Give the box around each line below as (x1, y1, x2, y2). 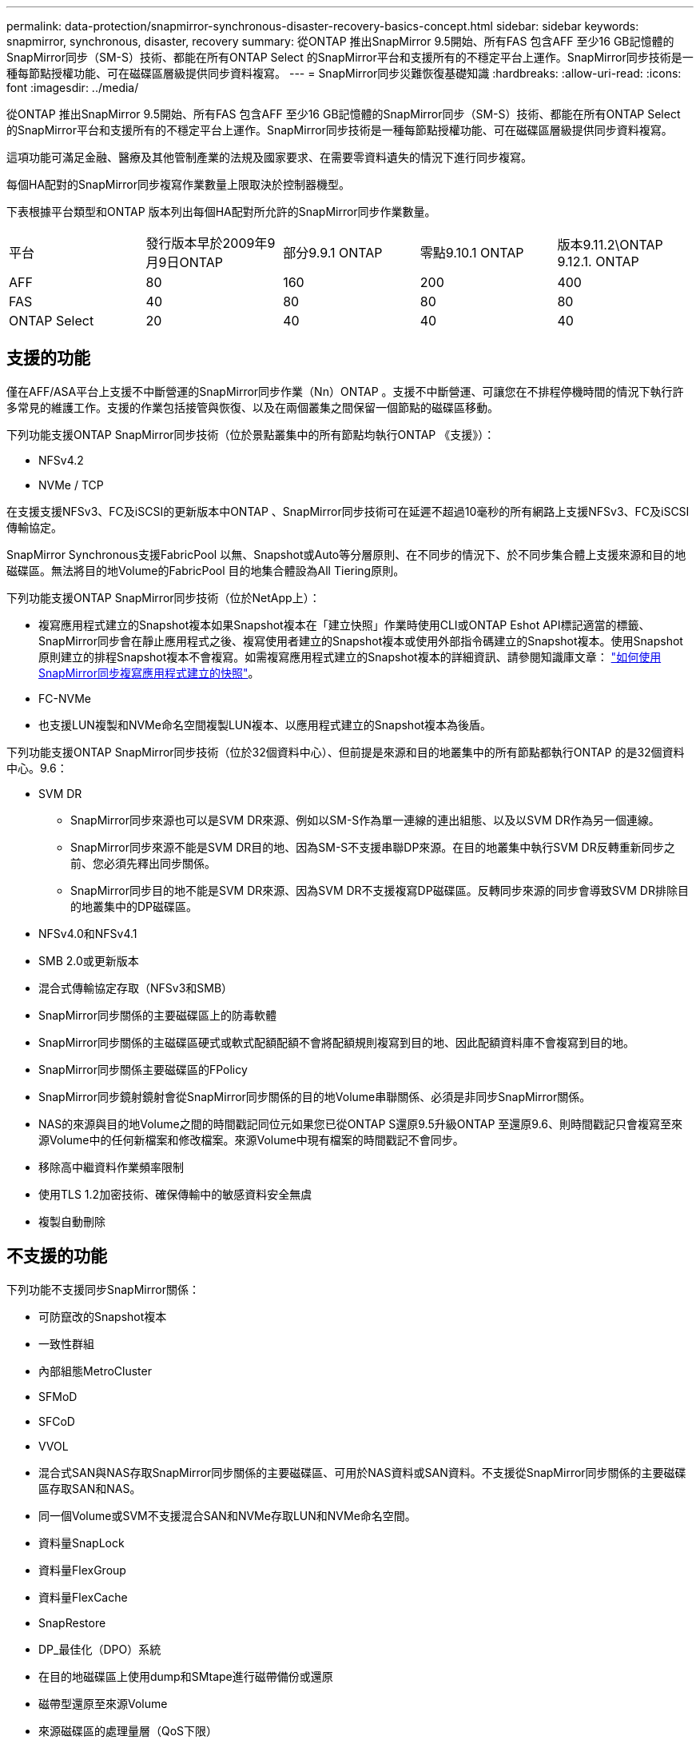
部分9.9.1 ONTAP (283, 245, 383, 261)
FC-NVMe (38, 691, 91, 705)
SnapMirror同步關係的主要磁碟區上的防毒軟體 (38, 1008, 276, 1022)
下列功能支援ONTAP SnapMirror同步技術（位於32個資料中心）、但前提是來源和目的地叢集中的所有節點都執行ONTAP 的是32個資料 (6, 744, 685, 759)
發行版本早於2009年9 (145, 235, 276, 251)
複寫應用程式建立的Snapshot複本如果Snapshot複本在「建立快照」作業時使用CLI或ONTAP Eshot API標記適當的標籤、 (38, 617, 650, 632)
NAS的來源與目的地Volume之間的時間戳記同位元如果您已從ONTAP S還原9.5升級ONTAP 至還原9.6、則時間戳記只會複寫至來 (38, 1116, 683, 1131)
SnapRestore (38, 1615, 106, 1630)
